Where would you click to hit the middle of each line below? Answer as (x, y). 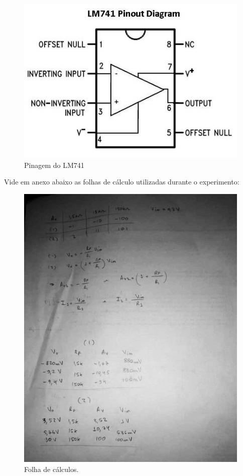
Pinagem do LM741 (54, 165)
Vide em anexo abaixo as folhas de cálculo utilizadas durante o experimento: (122, 182)
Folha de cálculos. (51, 469)
